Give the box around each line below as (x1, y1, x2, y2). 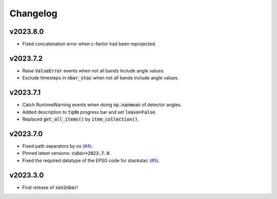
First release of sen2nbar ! (22, 184, 79, 190)
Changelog (9, 8, 57, 19)
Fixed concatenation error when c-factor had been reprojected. (22, 41, 156, 47)
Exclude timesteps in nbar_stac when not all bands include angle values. (22, 75, 179, 81)
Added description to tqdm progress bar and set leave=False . (22, 109, 156, 115)
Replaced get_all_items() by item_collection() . (22, 116, 140, 123)
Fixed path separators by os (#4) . (22, 143, 93, 149)
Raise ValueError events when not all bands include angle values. (22, 67, 165, 74)
